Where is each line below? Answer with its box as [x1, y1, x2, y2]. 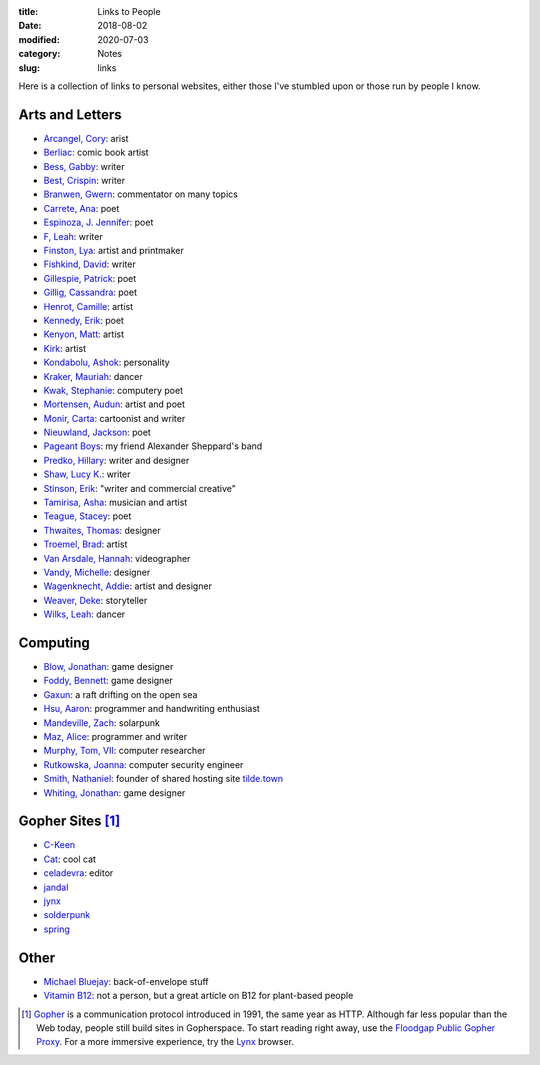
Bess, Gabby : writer [43, 160, 125, 172]
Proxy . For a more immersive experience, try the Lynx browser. [36, 1036, 295, 1048]
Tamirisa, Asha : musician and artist [43, 496, 188, 509]
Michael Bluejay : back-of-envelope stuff [43, 975, 209, 987]
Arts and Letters [18, 106, 122, 123]
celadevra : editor [43, 867, 114, 879]
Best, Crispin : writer [43, 175, 126, 187]
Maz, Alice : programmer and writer [43, 731, 188, 742]
